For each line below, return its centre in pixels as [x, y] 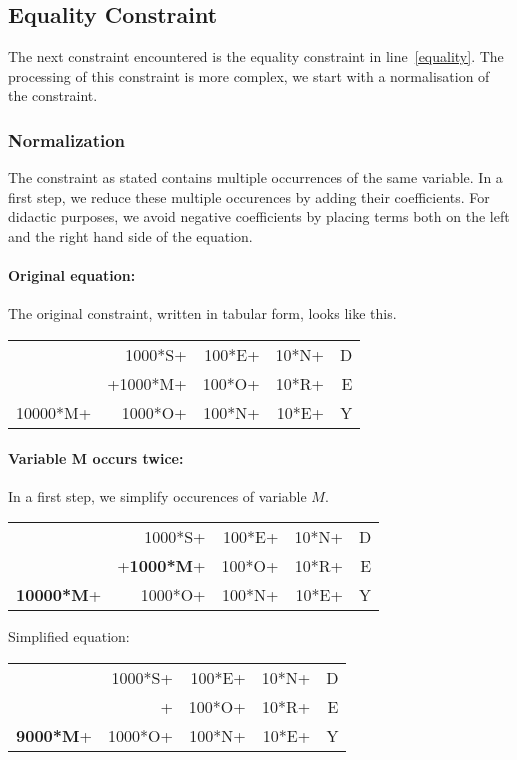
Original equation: [72, 275]
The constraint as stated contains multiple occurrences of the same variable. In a [255, 177]
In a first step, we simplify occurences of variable [157, 495]
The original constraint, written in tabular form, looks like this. [202, 313]
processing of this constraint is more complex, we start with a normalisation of [249, 75]
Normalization [67, 139]
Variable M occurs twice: [96, 457]
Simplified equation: [69, 636]
